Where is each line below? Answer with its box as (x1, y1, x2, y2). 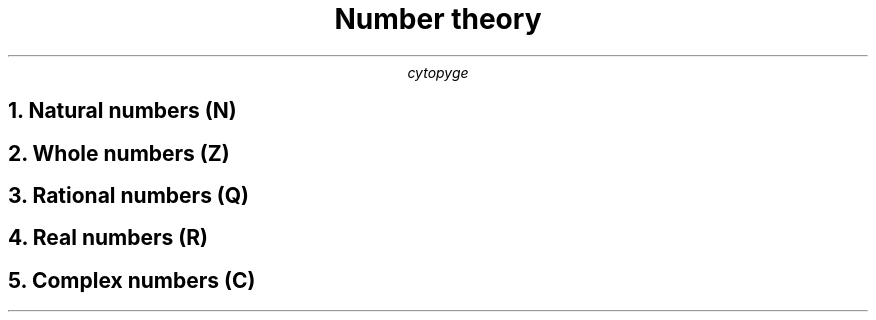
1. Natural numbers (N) (8, 98, 237, 124)
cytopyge (407, 63, 469, 81)
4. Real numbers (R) (8, 225, 208, 251)
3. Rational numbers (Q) (8, 183, 250, 209)
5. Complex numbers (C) (8, 267, 256, 293)
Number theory (334, 2, 542, 36)
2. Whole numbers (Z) (8, 140, 230, 166)
